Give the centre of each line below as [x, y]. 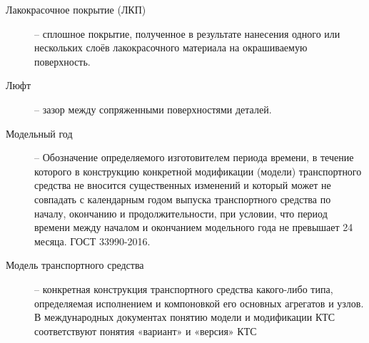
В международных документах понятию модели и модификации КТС [185, 317]
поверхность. [62, 61]
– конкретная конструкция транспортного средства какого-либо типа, [184, 288]
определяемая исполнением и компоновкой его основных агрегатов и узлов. [199, 303]
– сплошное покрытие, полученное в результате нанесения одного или [187, 33]
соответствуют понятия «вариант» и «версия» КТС [146, 331]
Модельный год [39, 133]
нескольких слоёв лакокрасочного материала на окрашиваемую [171, 47]
